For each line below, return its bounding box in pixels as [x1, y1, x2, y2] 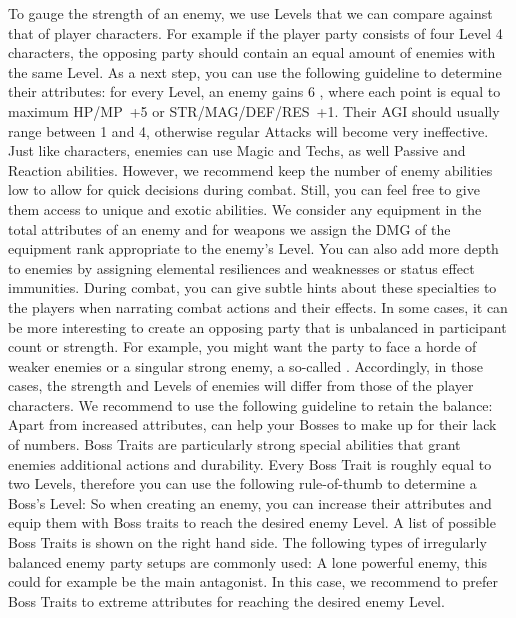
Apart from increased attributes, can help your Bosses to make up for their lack [8, 414, 497, 435]
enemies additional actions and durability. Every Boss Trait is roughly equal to [8, 453, 492, 474]
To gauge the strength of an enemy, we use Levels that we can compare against [8, 3, 493, 23]
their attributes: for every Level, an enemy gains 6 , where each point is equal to [8, 81, 501, 102]
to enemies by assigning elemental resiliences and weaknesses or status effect [8, 257, 475, 278]
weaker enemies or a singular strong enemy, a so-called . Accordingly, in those [8, 355, 483, 376]
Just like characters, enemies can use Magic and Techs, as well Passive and [8, 140, 466, 161]
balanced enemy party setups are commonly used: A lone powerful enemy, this [8, 551, 488, 572]
